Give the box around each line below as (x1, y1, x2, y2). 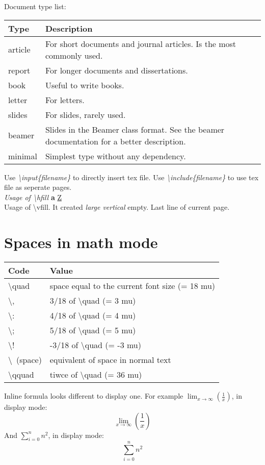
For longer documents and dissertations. (45, 64, 188, 76)
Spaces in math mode (4, 232, 158, 253)
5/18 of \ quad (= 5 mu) (49, 324, 136, 336)
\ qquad (8, 369, 34, 381)
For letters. (45, 93, 85, 106)
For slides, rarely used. (45, 108, 126, 120)
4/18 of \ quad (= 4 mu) (49, 309, 136, 322)
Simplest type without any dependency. (45, 150, 186, 162)
